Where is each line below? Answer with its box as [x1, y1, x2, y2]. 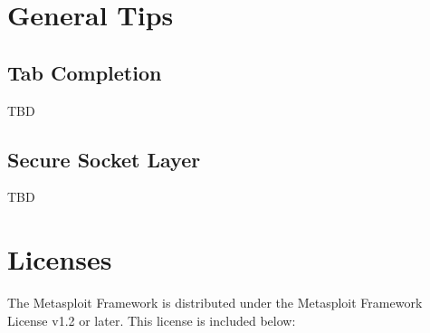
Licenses [7, 241, 112, 278]
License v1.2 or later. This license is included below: [7, 310, 296, 329]
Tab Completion [7, 58, 162, 86]
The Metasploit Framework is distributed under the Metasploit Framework [7, 293, 423, 312]
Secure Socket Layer [7, 145, 201, 173]
